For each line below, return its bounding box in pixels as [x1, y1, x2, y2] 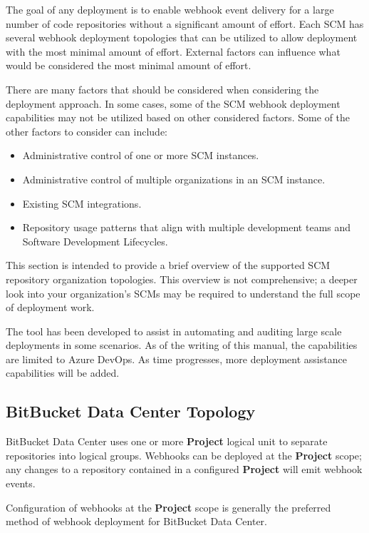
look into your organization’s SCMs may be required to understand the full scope [6, 285, 360, 300]
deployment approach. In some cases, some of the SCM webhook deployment [6, 96, 341, 111]
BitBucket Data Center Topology [6, 400, 256, 422]
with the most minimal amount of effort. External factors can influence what [6, 44, 341, 59]
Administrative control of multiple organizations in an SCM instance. [22, 171, 326, 186]
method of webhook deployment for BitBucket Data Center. [6, 514, 267, 529]
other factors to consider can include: [6, 123, 167, 138]
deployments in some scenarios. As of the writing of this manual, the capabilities [6, 337, 358, 352]
